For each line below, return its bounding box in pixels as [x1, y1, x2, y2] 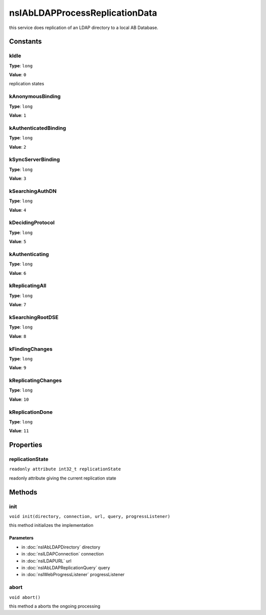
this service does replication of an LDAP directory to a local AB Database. [9, 25, 159, 31]
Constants [9, 37, 42, 46]
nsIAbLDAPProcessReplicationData [9, 7, 158, 18]
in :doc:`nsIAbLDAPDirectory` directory [21, 544, 100, 550]
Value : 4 [9, 207, 27, 213]
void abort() [9, 594, 41, 600]
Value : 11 [9, 428, 29, 434]
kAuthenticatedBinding [9, 125, 66, 131]
